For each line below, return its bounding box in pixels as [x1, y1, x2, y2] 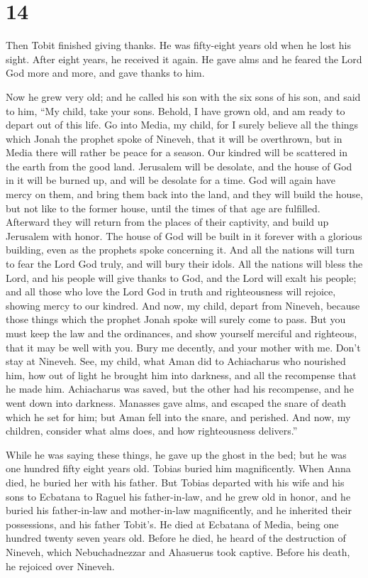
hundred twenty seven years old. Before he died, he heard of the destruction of [6, 530, 346, 545]
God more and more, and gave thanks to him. [6, 65, 205, 80]
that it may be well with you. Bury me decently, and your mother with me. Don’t [6, 339, 361, 354]
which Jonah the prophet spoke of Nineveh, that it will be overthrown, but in [6, 131, 342, 146]
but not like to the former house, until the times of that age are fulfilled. [6, 200, 320, 215]
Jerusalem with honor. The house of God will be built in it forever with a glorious [6, 228, 362, 243]
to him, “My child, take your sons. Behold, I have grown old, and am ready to [6, 103, 345, 118]
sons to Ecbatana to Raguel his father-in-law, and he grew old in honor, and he [6, 489, 351, 503]
